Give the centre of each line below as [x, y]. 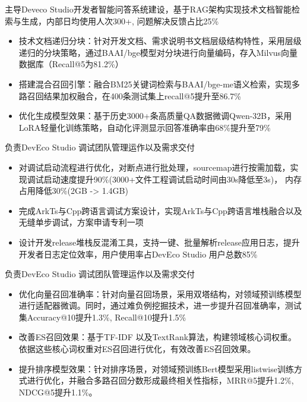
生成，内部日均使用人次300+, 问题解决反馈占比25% [120, 21]
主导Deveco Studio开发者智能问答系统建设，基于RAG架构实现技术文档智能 [148, 9]
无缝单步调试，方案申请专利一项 [81, 222]
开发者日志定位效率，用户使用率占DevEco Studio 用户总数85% [138, 254]
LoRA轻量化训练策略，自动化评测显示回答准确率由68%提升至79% [145, 127]
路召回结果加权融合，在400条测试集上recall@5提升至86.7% [130, 95]
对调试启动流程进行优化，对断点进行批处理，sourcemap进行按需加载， [154, 167]
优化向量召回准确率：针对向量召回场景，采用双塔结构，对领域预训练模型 [160, 293]
